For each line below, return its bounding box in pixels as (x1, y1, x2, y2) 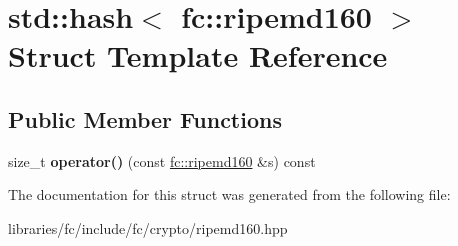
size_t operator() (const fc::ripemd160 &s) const (8, 150, 316, 171)
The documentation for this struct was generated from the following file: (8, 184, 451, 205)
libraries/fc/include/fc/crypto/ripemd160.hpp (8, 217, 288, 238)
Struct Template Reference (8, 35, 388, 76)
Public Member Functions (8, 103, 282, 134)
